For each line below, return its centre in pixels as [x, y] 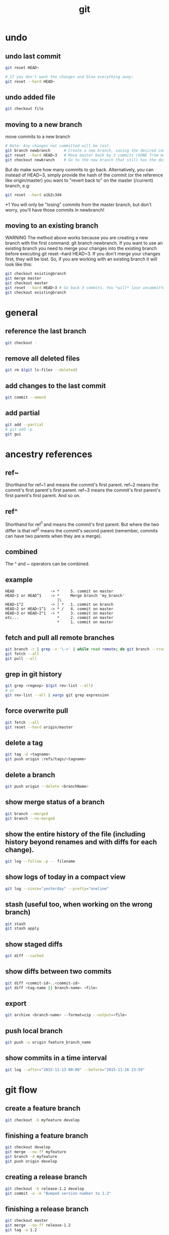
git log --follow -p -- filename [40, 862]
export [16, 1003]
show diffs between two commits [58, 971]
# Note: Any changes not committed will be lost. [58, 146]
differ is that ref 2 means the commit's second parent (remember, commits [82, 530]
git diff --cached [24, 956]
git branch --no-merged [30, 818]
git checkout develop [28, 1147]
